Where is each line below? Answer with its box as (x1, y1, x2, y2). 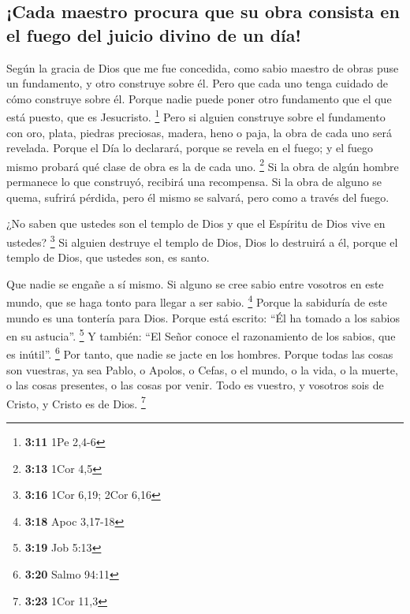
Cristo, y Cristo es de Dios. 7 (6, 393, 146, 411)
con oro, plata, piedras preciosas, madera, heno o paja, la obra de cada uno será (6, 124, 392, 140)
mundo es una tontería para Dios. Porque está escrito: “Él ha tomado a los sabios (6, 309, 401, 326)
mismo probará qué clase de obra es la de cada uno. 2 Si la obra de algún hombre (6, 155, 399, 174)
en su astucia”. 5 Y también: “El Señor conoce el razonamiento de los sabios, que (6, 326, 396, 344)
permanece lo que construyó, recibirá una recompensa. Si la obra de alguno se (6, 173, 382, 190)
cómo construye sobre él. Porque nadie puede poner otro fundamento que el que (6, 90, 392, 106)
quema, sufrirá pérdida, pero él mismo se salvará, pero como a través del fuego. (6, 188, 389, 205)
